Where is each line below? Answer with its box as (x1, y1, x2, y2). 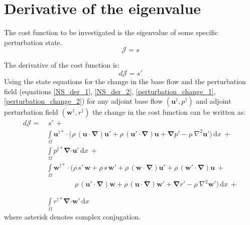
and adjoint (196, 96, 231, 106)
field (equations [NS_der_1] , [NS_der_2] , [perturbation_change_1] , (4, 86, 216, 96)
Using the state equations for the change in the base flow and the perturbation (4, 76, 246, 86)
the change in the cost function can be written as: (92, 107, 245, 117)
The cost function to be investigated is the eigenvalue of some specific (4, 27, 218, 38)
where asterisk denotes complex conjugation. (4, 211, 141, 222)
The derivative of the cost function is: (4, 60, 120, 70)
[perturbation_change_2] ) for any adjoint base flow (4, 96, 163, 106)
